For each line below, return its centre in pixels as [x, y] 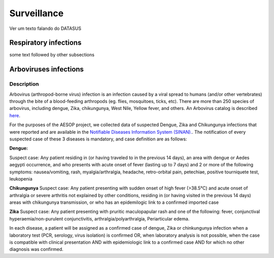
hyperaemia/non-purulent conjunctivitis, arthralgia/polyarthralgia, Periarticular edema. [99, 218]
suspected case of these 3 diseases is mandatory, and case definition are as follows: [98, 139]
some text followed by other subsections [52, 55]
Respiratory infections [45, 43]
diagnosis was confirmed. [36, 249]
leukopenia [21, 179]
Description [24, 84]
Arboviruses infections [46, 69]
